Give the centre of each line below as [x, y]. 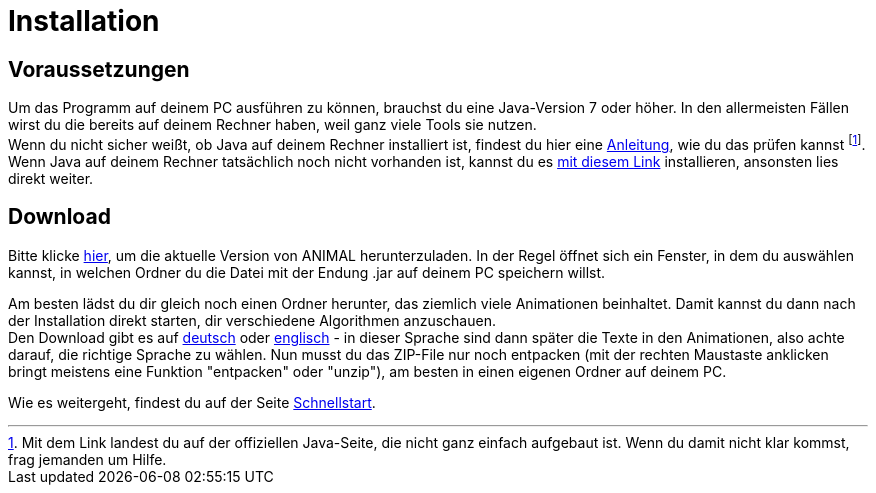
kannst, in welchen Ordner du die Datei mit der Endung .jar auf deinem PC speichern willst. [307, 272]
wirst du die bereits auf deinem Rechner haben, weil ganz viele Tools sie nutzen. [272, 125]
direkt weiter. [51, 178]
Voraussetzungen [99, 69]
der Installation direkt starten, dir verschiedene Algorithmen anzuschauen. [252, 320]
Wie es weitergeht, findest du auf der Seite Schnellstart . [192, 402]
